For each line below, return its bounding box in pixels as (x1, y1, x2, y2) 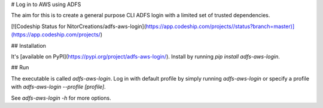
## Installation (11, 42, 46, 49)
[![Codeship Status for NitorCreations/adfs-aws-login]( (11, 23, 147, 30)
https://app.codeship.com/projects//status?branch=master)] (145, 23, 295, 30)
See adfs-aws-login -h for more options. (11, 94, 111, 101)
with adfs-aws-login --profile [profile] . (11, 84, 106, 91)
